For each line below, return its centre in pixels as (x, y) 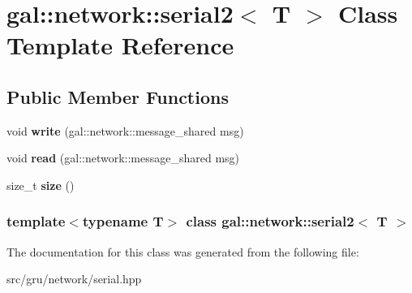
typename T (123, 221)
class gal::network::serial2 (270, 221)
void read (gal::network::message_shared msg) (123, 158)
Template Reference (120, 45)
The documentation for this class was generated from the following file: (183, 251)
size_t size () (41, 185)
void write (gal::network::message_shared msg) (125, 130)
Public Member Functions (118, 96)
